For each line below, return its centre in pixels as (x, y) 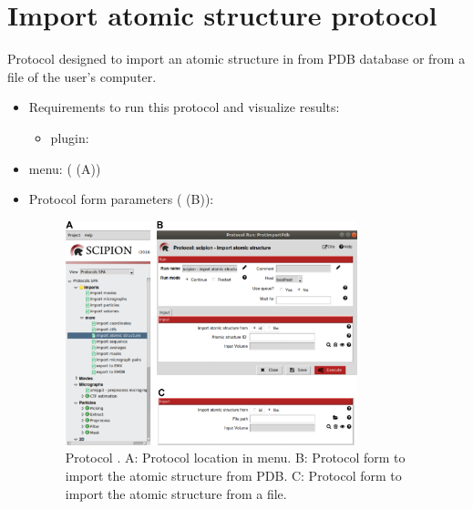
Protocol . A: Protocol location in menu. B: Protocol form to (235, 458)
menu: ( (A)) (65, 168)
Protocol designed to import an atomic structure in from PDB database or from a (236, 59)
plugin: (70, 137)
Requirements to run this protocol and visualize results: (184, 107)
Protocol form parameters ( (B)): (121, 199)
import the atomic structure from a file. (176, 493)
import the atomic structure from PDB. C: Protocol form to (233, 475)
